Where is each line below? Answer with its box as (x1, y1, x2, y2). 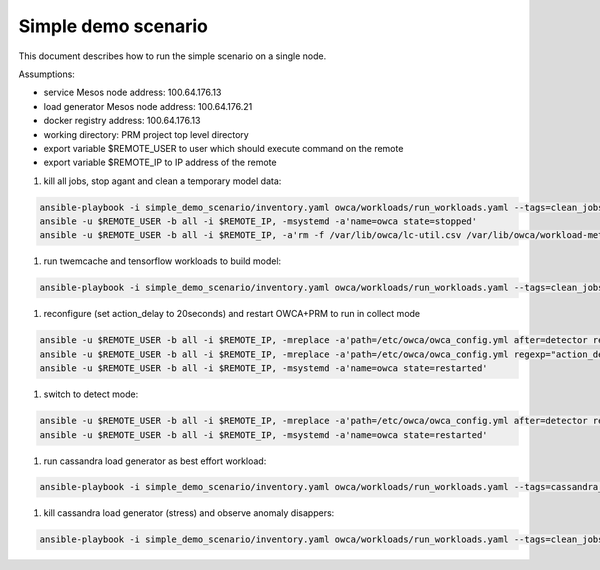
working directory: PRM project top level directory (43, 128, 249, 140)
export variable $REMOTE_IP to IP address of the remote (43, 156, 277, 169)
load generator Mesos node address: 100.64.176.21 (43, 100, 253, 112)
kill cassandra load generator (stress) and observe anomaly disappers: (43, 507, 335, 519)
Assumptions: (18, 68, 75, 80)
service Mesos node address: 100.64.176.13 (43, 86, 222, 99)
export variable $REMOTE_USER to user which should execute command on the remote (43, 142, 404, 154)
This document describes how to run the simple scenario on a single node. (18, 50, 327, 62)
